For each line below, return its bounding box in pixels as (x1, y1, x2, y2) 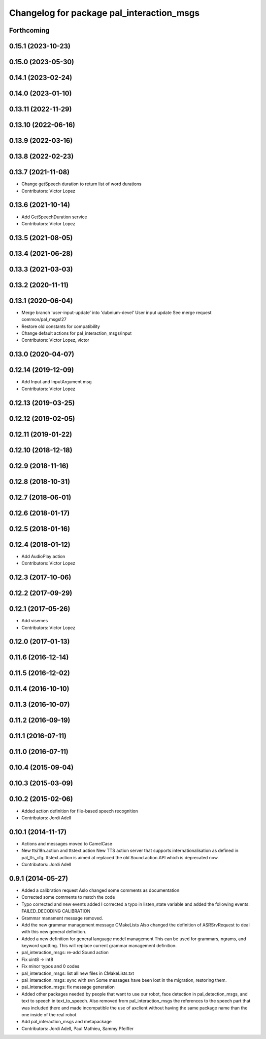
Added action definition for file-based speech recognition (21, 808, 138, 814)
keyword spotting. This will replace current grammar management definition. (21, 943, 177, 949)
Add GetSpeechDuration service (21, 214, 87, 220)
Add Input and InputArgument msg (21, 379, 92, 385)
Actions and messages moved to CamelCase (21, 840, 113, 846)
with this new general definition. (21, 929, 87, 935)
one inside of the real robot (21, 1011, 76, 1017)
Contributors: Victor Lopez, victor (21, 337, 90, 343)
